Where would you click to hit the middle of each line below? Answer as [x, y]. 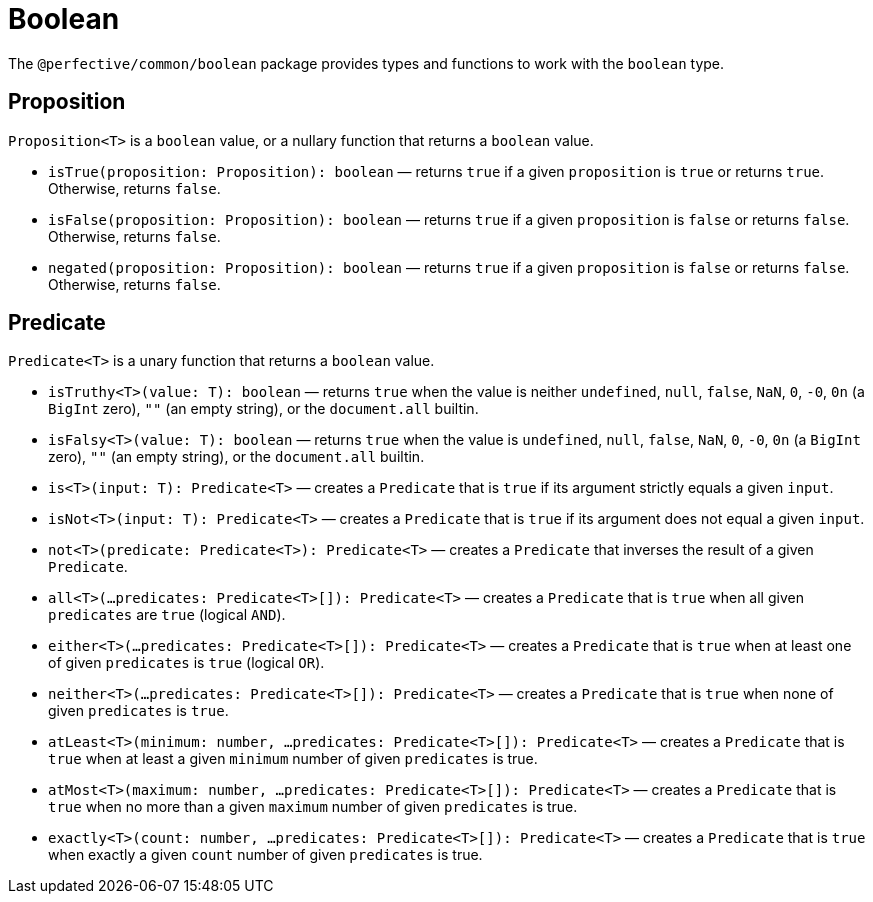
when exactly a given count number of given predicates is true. [265, 855]
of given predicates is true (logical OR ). [186, 663]
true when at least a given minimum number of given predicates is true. [293, 759]
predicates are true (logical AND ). [167, 615]
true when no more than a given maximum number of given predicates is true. [313, 807]
